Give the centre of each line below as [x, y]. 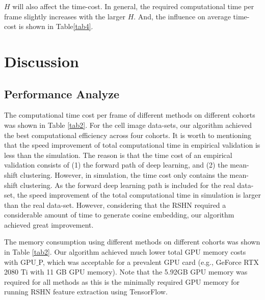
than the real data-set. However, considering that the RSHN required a [115, 204]
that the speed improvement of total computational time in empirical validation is [132, 145]
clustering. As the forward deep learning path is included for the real [127, 185]
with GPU [20, 262]
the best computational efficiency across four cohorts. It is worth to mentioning [128, 135]
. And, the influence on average [182, 16]
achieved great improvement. [49, 224]
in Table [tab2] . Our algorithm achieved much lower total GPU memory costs [125, 252]
